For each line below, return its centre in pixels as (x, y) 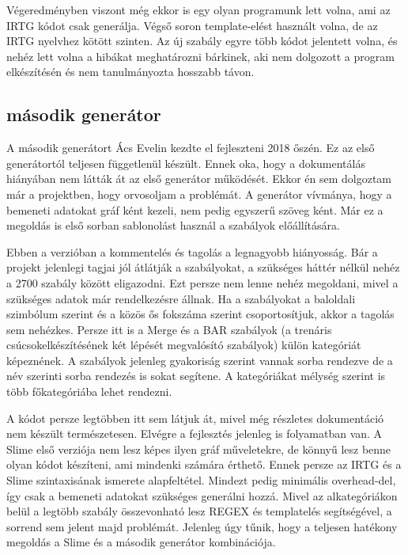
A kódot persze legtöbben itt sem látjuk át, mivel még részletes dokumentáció (195, 418)
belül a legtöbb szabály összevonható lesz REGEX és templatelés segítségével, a (199, 511)
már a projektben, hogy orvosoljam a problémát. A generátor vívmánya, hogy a (199, 194)
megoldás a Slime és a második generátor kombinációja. (141, 542)
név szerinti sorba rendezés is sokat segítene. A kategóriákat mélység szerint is (196, 376)
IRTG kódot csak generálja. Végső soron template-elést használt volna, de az (192, 25)
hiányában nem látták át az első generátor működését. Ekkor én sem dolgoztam (199, 179)
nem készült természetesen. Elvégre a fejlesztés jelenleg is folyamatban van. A (195, 433)
